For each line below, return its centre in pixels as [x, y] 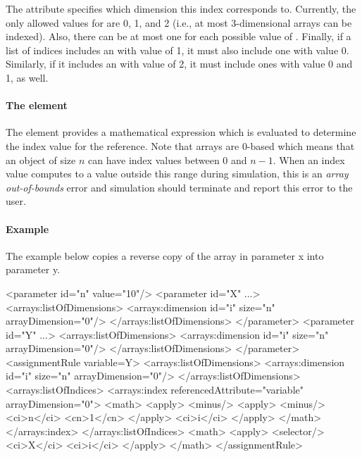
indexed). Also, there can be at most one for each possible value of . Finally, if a [179, 36]
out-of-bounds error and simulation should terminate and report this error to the [179, 187]
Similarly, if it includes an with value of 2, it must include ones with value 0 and [179, 64]
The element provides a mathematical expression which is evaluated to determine [181, 132]
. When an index [309, 159]
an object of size [41, 159]
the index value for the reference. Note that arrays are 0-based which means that [180, 145]
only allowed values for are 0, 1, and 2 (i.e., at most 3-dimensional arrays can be [179, 22]
